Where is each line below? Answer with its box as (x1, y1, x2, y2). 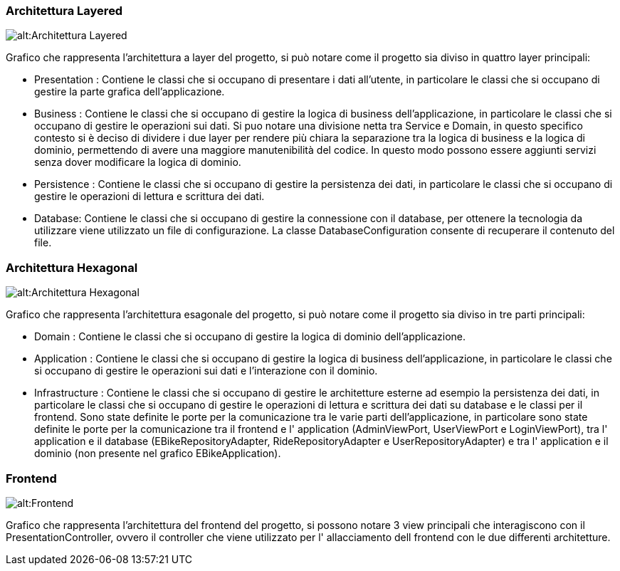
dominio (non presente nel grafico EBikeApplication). (34, 447, 281, 460)
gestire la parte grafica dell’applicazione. (34, 85, 225, 98)
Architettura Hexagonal (6, 260, 138, 275)
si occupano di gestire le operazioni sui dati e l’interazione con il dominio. (34, 365, 378, 377)
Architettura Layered (6, 4, 123, 18)
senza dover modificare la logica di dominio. (34, 156, 241, 169)
